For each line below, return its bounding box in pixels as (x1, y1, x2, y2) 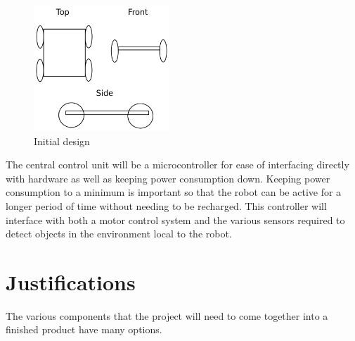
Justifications (6, 267, 136, 296)
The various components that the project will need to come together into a (6, 308, 328, 323)
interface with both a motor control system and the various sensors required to (6, 212, 345, 227)
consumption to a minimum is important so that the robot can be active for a (6, 185, 342, 199)
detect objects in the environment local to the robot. (6, 226, 232, 241)
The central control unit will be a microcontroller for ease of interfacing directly (6, 157, 349, 172)
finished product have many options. (6, 322, 162, 337)
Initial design (34, 133, 90, 148)
